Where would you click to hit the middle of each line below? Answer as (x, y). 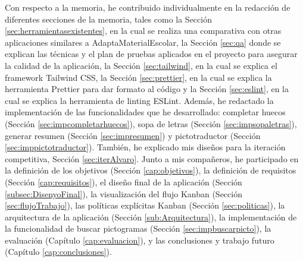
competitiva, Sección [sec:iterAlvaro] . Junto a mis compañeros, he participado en (152, 158)
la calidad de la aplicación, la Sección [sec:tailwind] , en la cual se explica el (141, 65)
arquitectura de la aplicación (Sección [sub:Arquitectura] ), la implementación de (151, 217)
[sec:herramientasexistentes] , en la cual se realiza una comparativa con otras (143, 31)
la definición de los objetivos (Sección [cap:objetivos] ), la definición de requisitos (151, 170)
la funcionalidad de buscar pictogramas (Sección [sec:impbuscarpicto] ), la (138, 228)
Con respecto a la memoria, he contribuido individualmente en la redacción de (148, 7)
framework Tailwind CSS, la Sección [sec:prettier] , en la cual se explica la (138, 77)
